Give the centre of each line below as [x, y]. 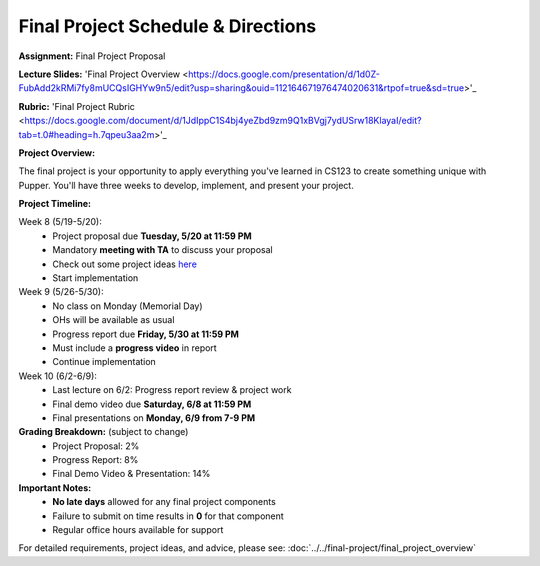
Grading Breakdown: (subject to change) [103, 432]
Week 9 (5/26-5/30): [61, 292]
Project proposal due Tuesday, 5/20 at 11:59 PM [152, 236]
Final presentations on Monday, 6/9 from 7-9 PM [154, 417]
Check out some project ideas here [124, 264]
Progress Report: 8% [95, 460]
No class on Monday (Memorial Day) [128, 306]
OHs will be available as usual [113, 320]
